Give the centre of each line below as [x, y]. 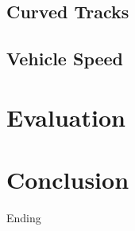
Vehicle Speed [65, 59]
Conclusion [68, 180]
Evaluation [66, 117]
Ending [24, 218]
